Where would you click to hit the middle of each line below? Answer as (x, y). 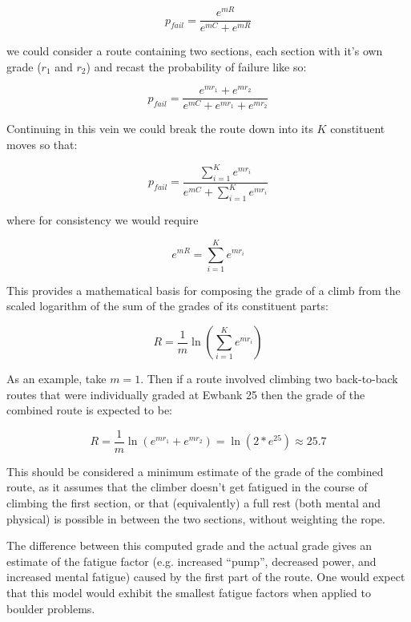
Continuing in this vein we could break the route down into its (160, 129)
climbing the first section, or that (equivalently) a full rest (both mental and (194, 503)
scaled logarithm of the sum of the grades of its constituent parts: (167, 306)
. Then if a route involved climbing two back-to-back (269, 379)
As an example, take (56, 379)
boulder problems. (51, 608)
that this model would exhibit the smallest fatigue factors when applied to (189, 593)
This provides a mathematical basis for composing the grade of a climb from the (203, 290)
